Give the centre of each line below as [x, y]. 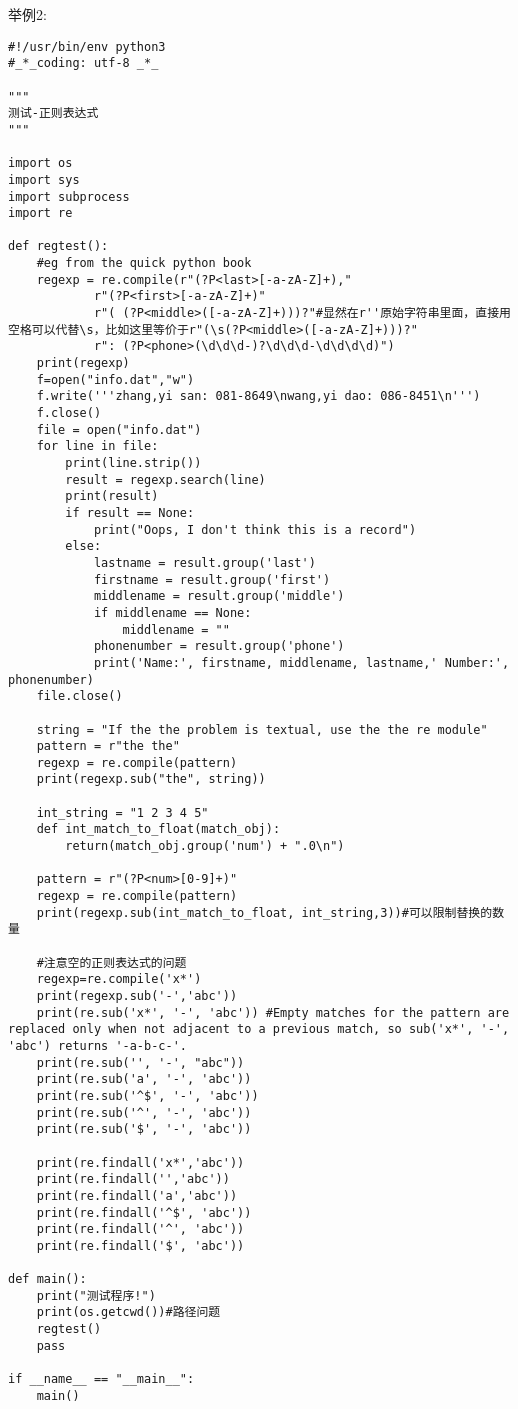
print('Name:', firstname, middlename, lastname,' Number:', [301, 662]
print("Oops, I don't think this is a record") [255, 529]
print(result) [112, 496]
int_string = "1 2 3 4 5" [122, 812]
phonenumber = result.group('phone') [219, 646]
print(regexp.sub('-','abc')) [137, 996]
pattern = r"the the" [108, 746]
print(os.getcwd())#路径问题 [128, 1312]
